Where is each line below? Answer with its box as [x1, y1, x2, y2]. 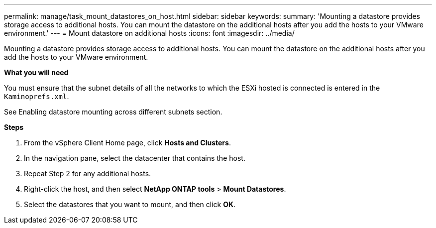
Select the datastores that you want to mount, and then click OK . [24, 200, 236, 209]
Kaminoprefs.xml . [4, 92, 69, 101]
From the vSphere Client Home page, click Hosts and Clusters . [24, 138, 231, 147]
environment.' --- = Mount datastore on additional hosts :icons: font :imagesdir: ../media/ [4, 29, 295, 37]
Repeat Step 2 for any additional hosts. [24, 169, 151, 178]
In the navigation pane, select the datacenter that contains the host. [24, 154, 245, 162]
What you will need [4, 68, 69, 77]
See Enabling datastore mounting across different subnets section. [4, 108, 222, 116]
